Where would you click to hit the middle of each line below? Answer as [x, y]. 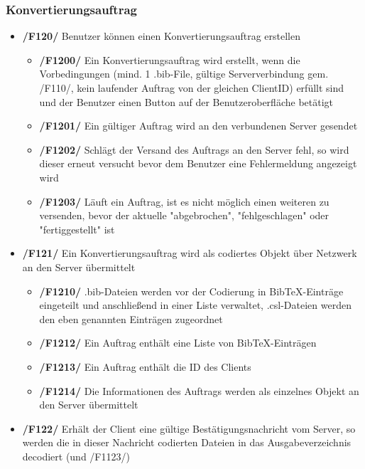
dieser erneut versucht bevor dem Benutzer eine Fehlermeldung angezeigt [198, 163]
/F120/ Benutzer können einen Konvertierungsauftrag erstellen [162, 36]
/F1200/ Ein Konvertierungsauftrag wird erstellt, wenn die [170, 59]
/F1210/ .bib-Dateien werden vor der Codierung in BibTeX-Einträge [191, 291]
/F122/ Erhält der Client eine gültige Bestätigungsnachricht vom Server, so [189, 428]
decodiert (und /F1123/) [76, 456]
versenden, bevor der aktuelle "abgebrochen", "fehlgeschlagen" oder [184, 215]
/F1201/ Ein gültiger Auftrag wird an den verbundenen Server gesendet [198, 126]
